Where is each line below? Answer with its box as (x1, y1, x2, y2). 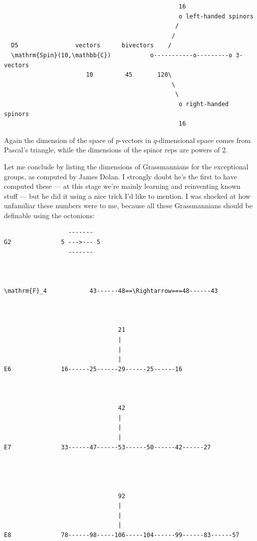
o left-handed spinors (178, 12, 254, 20)
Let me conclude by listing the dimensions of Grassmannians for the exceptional (4, 161, 249, 171)
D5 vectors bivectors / (11, 42, 172, 49)
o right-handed (178, 100, 229, 108)
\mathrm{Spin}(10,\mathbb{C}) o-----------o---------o (11, 51, 233, 59)
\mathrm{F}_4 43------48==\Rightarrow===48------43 (4, 287, 218, 295)
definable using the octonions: (4, 210, 95, 220)
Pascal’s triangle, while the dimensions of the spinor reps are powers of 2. (4, 144, 228, 155)
